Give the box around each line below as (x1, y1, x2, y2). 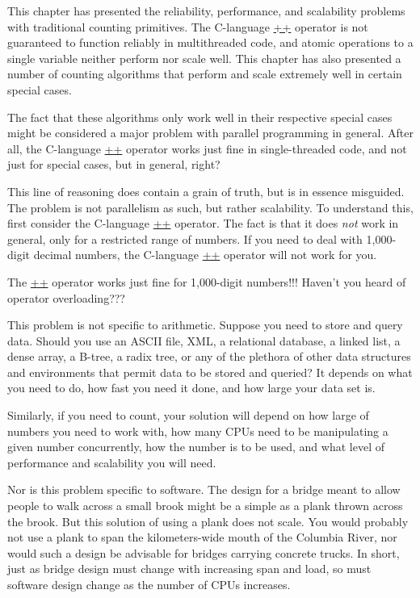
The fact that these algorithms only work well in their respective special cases (7, 108, 393, 125)
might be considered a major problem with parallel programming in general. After (7, 124, 414, 141)
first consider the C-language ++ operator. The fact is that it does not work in (7, 215, 399, 232)
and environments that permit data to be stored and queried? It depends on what (7, 363, 413, 380)
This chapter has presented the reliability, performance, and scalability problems (7, 2, 405, 19)
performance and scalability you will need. (7, 454, 216, 470)
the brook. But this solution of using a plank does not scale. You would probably (7, 512, 409, 529)
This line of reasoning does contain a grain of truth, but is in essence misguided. (7, 182, 405, 199)
